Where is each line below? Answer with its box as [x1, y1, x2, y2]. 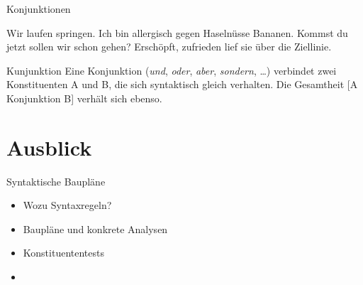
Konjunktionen [6, 1, 71, 16]
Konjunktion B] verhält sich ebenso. [6, 90, 162, 105]
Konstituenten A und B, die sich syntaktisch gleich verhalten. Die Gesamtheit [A [6, 77, 358, 92]
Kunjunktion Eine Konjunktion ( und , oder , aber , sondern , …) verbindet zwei [6, 63, 337, 77]
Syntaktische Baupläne [6, 173, 106, 188]
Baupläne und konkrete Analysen [23, 221, 168, 236]
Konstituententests [23, 245, 104, 260]
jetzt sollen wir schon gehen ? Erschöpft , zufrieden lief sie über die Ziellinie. [6, 39, 332, 54]
